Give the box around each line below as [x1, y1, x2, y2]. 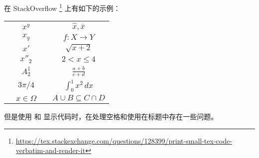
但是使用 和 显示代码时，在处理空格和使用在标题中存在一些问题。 [4, 111, 218, 122]
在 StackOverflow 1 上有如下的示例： [4, 1, 121, 13]
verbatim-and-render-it [15, 145, 86, 156]
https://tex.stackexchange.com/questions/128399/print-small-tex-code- [15, 135, 232, 146]
